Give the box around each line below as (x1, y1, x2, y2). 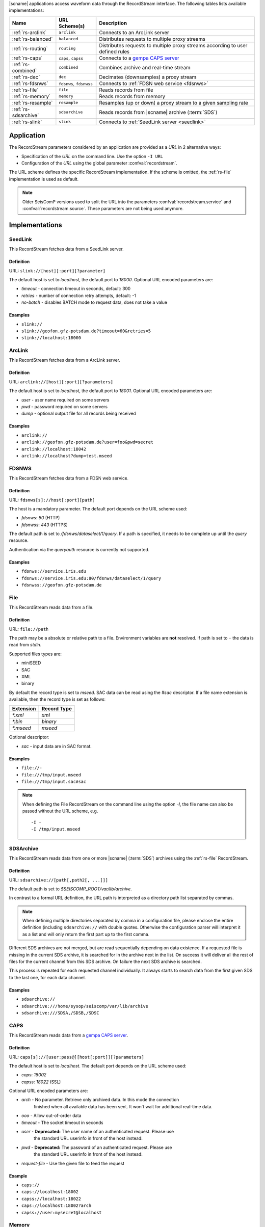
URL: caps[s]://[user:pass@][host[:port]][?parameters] (9, 1054, 144, 1060)
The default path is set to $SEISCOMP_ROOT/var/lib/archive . (9, 886, 132, 892)
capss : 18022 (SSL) (21, 1079, 61, 1085)
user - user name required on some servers (21, 397, 110, 402)
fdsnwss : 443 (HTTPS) (21, 522, 68, 528)
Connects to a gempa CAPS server (99, 54, 180, 61)
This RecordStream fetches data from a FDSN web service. (9, 475, 129, 481)
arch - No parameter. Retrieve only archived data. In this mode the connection (21, 1097, 179, 1103)
